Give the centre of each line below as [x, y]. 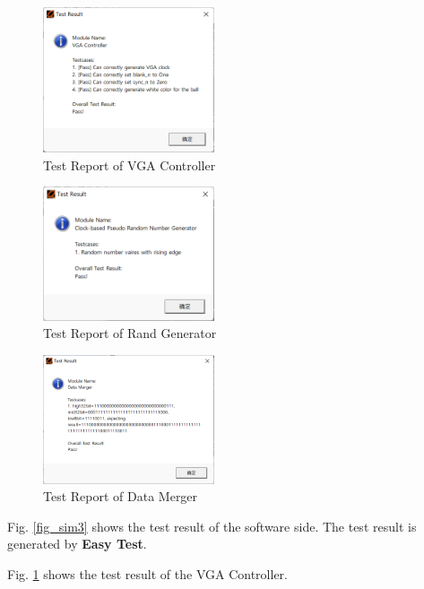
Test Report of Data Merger [121, 496]
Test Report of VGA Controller [130, 165]
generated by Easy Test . [77, 544]
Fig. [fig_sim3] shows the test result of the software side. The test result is [212, 526]
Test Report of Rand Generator [130, 333]
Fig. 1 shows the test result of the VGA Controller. [147, 573]
